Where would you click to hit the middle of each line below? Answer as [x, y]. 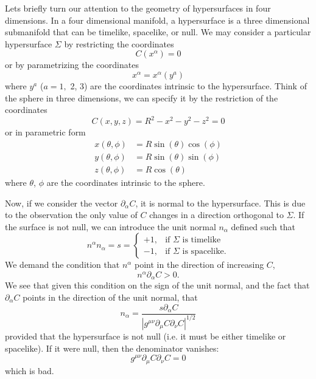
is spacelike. [204, 251]
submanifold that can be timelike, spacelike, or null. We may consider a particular [158, 32]
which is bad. [30, 370]
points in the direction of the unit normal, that [110, 297]
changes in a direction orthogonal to [216, 215]
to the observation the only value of [71, 215]
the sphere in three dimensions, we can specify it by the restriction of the [142, 97]
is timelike [202, 240]
